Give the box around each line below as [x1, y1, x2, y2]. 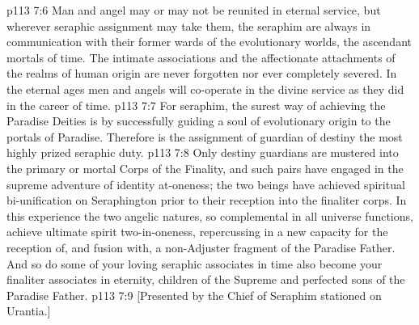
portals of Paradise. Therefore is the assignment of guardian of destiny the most [6, 128, 403, 145]
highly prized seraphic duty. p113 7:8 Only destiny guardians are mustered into [6, 144, 399, 161]
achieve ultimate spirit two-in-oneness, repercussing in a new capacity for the [6, 223, 388, 240]
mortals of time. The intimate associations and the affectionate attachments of [6, 49, 396, 65]
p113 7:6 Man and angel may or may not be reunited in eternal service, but [6, 2, 381, 18]
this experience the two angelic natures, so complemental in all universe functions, [6, 207, 413, 224]
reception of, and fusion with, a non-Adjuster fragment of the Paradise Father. [6, 238, 396, 255]
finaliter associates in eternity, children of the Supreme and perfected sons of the [6, 271, 405, 288]
